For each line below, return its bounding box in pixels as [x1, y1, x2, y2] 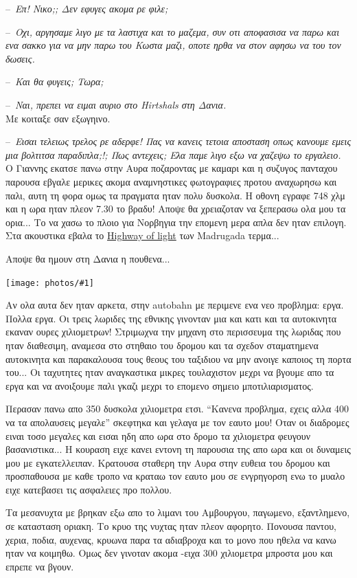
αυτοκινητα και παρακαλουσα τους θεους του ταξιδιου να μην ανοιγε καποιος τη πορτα [5, 351, 352, 366]
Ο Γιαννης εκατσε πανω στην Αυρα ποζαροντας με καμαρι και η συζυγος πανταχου [5, 161, 338, 175]
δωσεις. [5, 51, 35, 65]
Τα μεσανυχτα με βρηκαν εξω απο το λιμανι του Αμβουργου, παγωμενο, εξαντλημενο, [5, 505, 350, 520]
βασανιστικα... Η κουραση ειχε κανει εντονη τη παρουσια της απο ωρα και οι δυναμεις [5, 442, 351, 456]
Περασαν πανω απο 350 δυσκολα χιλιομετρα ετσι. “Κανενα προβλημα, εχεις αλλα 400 [5, 401, 349, 416]
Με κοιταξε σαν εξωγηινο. [5, 111, 111, 125]
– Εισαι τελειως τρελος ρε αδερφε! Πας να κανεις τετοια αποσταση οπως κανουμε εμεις [5, 134, 352, 148]
